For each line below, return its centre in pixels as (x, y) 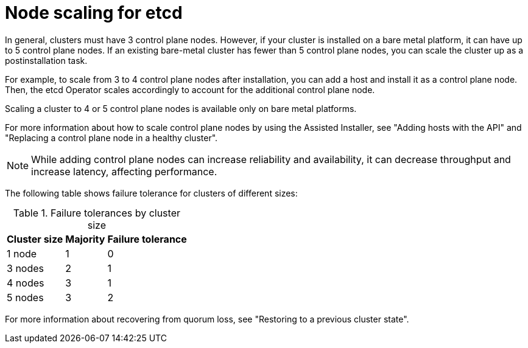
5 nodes (25, 297)
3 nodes (25, 268)
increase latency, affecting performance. (124, 171)
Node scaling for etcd (94, 13)
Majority (85, 239)
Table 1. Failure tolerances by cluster (97, 213)
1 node (22, 253)
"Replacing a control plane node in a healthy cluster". (111, 137)
